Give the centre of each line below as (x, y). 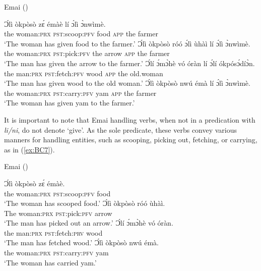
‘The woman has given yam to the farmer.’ (70, 103)
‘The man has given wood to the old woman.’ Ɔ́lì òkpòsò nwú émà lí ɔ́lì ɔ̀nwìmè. (127, 83)
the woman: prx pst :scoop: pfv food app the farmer (81, 34)
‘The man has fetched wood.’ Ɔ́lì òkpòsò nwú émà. (81, 242)
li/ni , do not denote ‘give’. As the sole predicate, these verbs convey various (121, 129)
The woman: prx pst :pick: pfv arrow (58, 213)
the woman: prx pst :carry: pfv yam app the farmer (80, 93)
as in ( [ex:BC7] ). (29, 149)
